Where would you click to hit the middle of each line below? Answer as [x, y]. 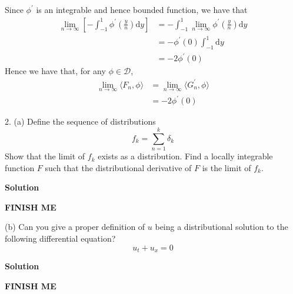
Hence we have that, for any [55, 71]
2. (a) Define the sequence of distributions [80, 121]
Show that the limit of [45, 156]
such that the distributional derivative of [118, 167]
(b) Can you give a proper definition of [75, 227]
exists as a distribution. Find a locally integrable [185, 156]
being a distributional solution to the [222, 227]
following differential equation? [60, 238]
